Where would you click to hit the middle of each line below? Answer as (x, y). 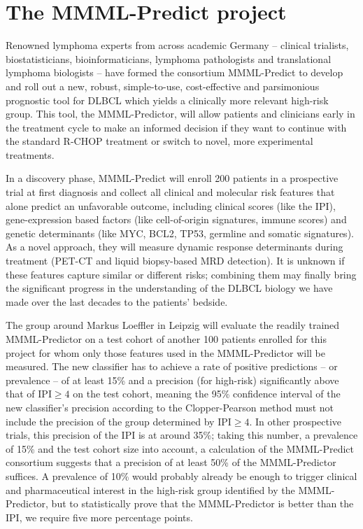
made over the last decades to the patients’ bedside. (117, 301)
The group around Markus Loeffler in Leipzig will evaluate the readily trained (173, 325)
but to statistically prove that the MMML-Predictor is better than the (202, 503)
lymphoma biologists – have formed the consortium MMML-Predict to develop (175, 72)
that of (20, 394)
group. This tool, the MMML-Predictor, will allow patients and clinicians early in (180, 114)
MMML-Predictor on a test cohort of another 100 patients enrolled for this (166, 339)
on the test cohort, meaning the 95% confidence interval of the (207, 394)
